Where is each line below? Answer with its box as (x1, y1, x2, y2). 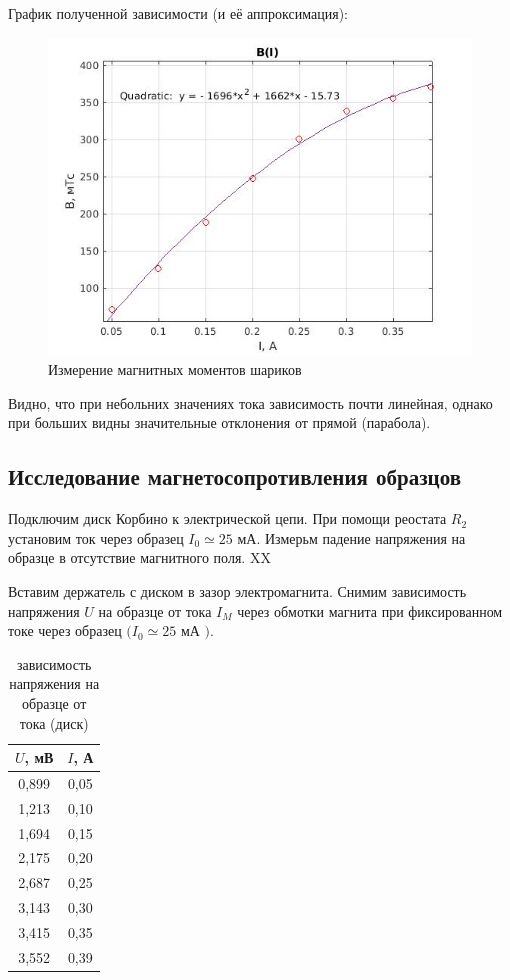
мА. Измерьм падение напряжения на (237, 527, 466, 548)
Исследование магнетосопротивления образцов (8, 461, 462, 492)
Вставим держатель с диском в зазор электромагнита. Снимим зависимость (8, 580, 467, 601)
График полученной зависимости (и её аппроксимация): (8, 3, 348, 23)
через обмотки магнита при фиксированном (237, 600, 503, 621)
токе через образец (8, 620, 122, 641)
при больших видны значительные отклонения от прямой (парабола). (8, 412, 431, 433)
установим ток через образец (8, 527, 184, 548)
